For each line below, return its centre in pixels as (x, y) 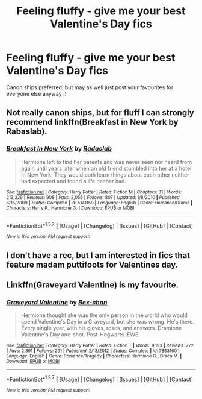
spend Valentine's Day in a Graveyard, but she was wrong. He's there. (107, 322)
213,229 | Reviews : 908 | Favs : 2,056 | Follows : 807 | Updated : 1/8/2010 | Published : (94, 197)
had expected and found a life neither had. (73, 181)
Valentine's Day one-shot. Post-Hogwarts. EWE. (80, 335)
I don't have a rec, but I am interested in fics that (98, 255)
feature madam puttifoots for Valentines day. (92, 264)
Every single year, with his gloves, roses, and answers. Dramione (101, 328)
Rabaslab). (27, 132)
